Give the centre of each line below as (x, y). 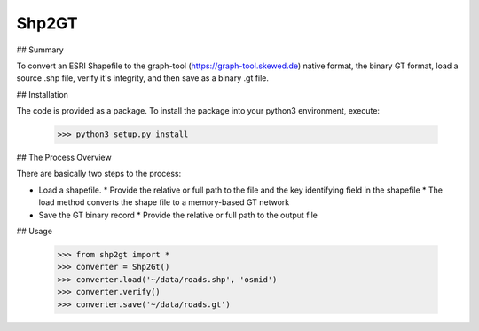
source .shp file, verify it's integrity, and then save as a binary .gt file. (143, 78)
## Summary (40, 50)
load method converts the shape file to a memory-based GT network (164, 202)
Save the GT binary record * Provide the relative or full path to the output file (178, 215)
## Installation (42, 94)
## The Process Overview (64, 158)
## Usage (35, 232)
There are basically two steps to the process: (99, 174)
